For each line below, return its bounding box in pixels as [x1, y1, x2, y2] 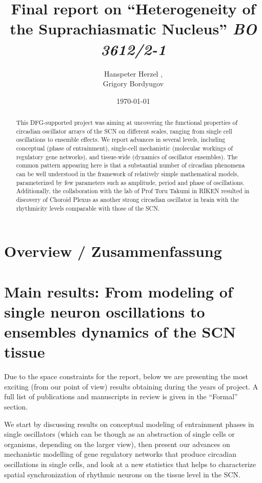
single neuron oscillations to [4, 301, 205, 322]
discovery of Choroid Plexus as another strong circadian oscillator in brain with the [16, 195, 239, 203]
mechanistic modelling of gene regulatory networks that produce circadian [4, 449, 237, 459]
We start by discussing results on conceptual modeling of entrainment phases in [4, 418, 254, 429]
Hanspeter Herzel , [104, 68, 163, 79]
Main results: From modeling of [4, 281, 233, 302]
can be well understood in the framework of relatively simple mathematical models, [16, 170, 239, 178]
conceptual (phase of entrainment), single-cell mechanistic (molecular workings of [16, 144, 233, 153]
